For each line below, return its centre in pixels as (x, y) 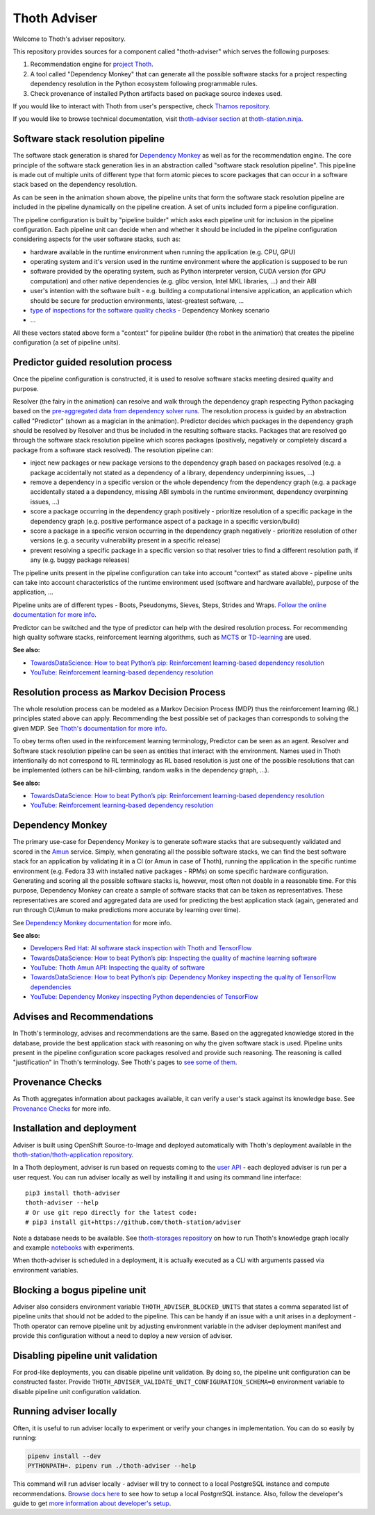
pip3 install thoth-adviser (73, 1193)
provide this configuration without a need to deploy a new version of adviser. (123, 1335)
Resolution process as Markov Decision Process (119, 692)
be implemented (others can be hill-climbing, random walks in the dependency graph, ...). (141, 770)
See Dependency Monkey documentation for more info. (92, 922)
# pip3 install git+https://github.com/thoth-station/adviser (133, 1222)
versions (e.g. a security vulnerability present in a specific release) (125, 540)
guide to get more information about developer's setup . (92, 1503)
